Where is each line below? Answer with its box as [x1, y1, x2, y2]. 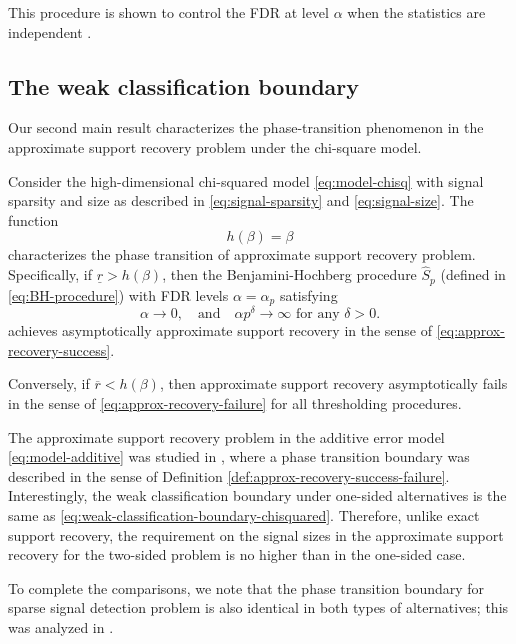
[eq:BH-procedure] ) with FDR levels [8, 284, 229, 305]
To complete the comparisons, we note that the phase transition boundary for [8, 577, 485, 598]
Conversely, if [8, 373, 90, 394]
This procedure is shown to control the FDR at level [8, 2, 329, 22]
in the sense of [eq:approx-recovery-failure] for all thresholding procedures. [8, 392, 462, 413]
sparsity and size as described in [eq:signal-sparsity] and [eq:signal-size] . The [8, 190, 474, 211]
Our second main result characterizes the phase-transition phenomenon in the [8, 117, 484, 138]
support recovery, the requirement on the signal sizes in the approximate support [8, 524, 504, 545]
